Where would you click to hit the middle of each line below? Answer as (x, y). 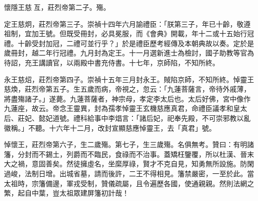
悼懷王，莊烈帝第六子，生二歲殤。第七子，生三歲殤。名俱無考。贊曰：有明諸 (129, 144)
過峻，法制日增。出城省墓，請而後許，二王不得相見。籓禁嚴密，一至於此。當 (129, 173)
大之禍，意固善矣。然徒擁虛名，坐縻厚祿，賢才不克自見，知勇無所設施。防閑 (129, 164)
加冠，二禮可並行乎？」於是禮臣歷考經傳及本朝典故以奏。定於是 (150, 43)
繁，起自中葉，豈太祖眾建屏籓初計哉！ (66, 193)
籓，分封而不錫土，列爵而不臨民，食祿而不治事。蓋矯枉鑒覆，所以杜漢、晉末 (129, 154)
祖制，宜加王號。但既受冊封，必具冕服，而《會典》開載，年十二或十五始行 (126, 33)
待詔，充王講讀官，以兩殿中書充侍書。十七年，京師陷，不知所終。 (112, 62)
